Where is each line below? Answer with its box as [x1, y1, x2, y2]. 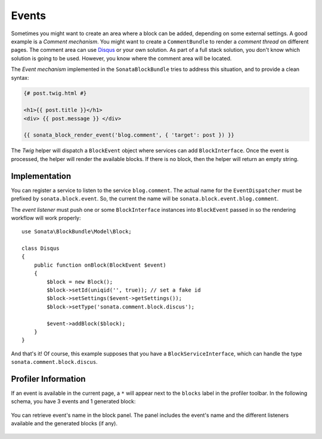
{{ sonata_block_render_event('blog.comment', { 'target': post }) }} [23, 132, 235, 138]
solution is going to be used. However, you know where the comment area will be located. [11, 54, 232, 62]
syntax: [11, 74, 29, 81]
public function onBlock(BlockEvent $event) [33, 261, 166, 268]
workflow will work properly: [11, 214, 81, 221]
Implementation [11, 171, 72, 181]
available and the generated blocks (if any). [11, 420, 117, 427]
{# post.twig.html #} [23, 90, 87, 97]
